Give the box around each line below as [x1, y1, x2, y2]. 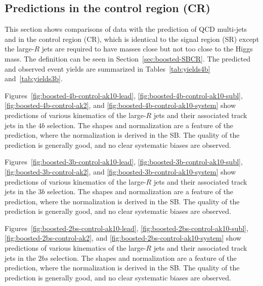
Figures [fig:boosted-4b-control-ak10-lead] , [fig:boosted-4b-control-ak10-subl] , [5, 90, 243, 100]
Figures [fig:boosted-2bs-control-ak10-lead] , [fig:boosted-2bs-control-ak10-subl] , [5, 222, 248, 233]
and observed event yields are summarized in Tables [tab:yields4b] [5, 63, 210, 74]
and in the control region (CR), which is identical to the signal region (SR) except [5, 33, 259, 44]
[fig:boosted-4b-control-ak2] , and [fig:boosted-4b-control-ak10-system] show [5, 100, 236, 110]
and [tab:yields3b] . [5, 73, 63, 84]
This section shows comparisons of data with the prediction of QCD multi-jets [5, 24, 247, 34]
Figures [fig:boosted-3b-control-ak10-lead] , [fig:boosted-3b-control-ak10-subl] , [5, 156, 243, 167]
